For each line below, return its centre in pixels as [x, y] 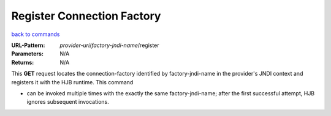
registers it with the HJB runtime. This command [72, 82]
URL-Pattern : [28, 45]
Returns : [23, 62]
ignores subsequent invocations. [68, 102]
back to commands [36, 34]
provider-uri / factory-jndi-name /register [109, 45]
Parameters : [28, 54]
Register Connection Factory [86, 16]
